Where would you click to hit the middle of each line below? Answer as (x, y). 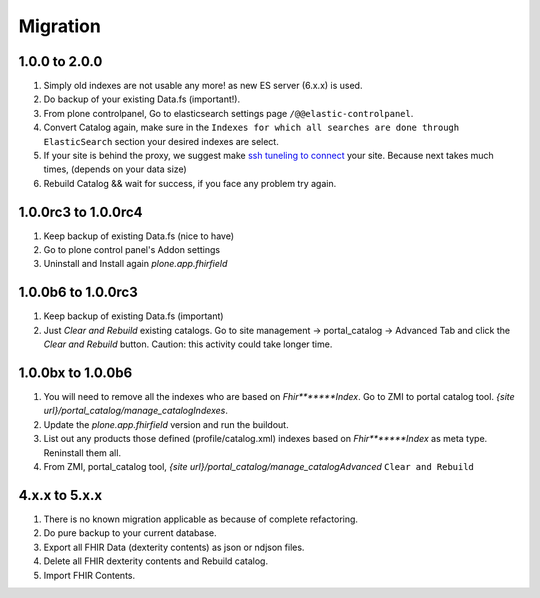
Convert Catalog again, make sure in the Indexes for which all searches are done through (251, 127)
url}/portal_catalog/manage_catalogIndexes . (136, 411)
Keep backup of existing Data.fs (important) (133, 316)
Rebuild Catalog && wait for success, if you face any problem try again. (190, 183)
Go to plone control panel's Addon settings (131, 250)
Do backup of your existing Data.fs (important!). (141, 99)
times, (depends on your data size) (115, 169)
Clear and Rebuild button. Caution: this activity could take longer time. (188, 344)
